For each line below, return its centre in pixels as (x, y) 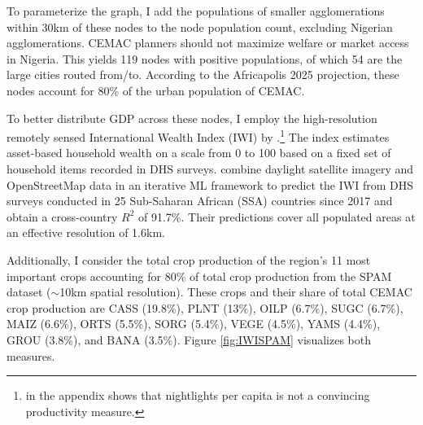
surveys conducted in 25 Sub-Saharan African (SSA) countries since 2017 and (200, 201)
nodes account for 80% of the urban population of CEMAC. (156, 90)
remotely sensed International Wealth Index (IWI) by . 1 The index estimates (198, 136)
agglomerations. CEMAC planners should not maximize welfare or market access (208, 43)
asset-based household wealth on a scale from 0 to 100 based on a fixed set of (199, 153)
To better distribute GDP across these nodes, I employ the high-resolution (192, 118)
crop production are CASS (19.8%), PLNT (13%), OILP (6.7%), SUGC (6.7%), (205, 307)
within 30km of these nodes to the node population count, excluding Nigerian (200, 26)
